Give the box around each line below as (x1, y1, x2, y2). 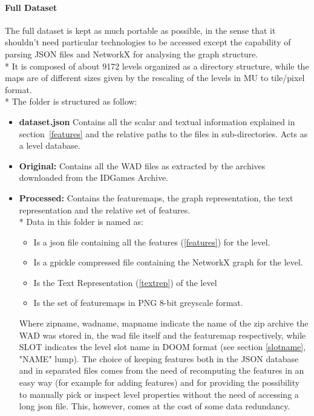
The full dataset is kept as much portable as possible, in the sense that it (5, 24, 276, 36)
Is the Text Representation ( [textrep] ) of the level (33, 276, 217, 288)
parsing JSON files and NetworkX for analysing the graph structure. (5, 47, 258, 60)
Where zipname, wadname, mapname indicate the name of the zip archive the (19, 317, 309, 330)
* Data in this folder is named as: (19, 215, 143, 228)
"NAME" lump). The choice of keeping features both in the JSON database (19, 352, 299, 365)
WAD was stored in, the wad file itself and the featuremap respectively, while (19, 328, 306, 341)
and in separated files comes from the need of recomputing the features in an (19, 364, 304, 377)
